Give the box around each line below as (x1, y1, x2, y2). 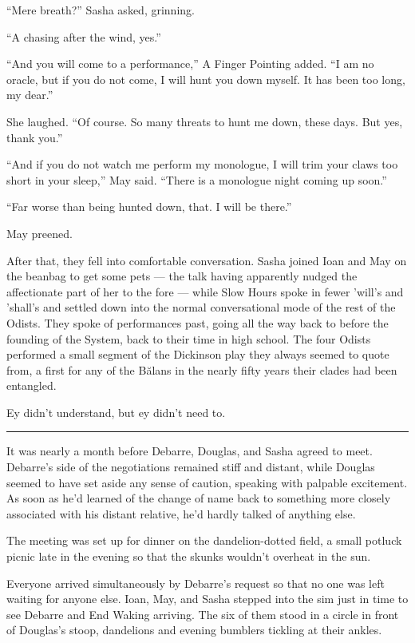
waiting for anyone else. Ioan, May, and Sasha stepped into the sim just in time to (6, 590, 409, 607)
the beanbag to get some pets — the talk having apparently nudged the (6, 268, 358, 284)
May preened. (6, 224, 73, 241)
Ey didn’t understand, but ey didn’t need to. (6, 403, 226, 420)
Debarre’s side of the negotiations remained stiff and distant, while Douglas (6, 458, 375, 475)
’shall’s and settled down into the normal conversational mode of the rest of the (6, 299, 396, 316)
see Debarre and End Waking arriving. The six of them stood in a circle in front (6, 605, 399, 622)
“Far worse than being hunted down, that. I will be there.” (6, 198, 292, 215)
